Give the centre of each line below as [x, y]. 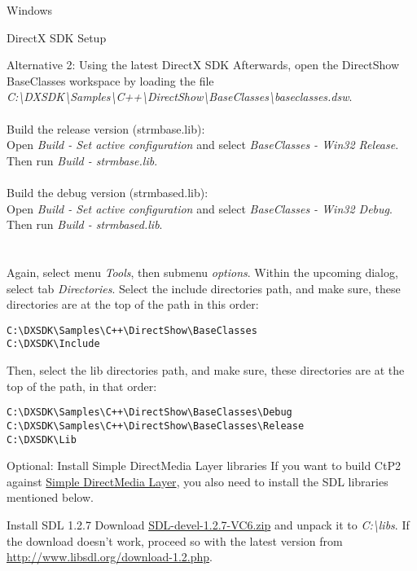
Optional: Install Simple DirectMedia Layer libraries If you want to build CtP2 [204, 466]
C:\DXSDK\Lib [42, 439]
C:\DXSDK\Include [53, 344]
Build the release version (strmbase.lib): [106, 128]
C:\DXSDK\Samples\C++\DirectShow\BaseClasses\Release [156, 426]
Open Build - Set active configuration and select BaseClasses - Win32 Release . [203, 145]
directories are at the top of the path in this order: [133, 304]
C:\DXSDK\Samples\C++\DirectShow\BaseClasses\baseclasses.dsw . [180, 97]
